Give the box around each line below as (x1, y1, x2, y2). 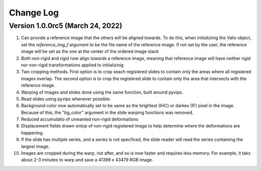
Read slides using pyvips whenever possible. (21, 96, 111, 102)
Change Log (9, 7, 59, 18)
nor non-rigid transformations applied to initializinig (21, 62, 124, 68)
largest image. (21, 143, 50, 149)
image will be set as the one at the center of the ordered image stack (21, 48, 159, 54)
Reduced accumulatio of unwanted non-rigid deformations (21, 116, 138, 122)
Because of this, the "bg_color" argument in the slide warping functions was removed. (21, 109, 194, 115)
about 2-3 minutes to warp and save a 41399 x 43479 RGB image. (21, 157, 153, 163)
